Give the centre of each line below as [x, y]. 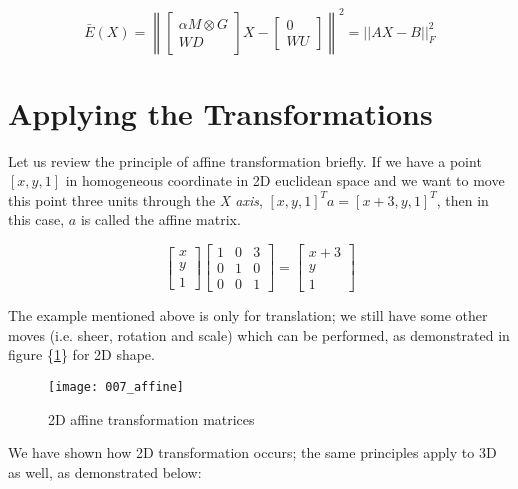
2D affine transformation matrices [151, 418]
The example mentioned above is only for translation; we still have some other [248, 315]
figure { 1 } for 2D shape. [81, 354]
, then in [462, 199]
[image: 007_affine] [116, 386]
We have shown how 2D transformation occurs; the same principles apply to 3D [252, 452]
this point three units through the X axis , [135, 199]
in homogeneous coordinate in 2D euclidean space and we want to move [285, 180]
